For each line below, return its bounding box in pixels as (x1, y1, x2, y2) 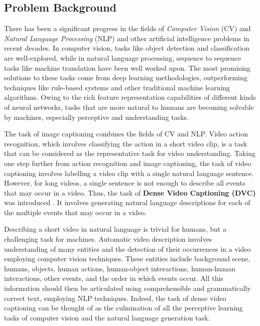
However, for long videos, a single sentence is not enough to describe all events (4, 178, 245, 188)
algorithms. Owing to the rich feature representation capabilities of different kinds (4, 92, 256, 102)
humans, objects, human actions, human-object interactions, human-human (4, 263, 235, 273)
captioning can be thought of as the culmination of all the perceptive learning (4, 302, 243, 313)
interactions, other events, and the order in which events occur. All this (4, 273, 223, 283)
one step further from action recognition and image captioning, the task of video (4, 157, 251, 168)
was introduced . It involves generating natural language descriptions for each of (4, 197, 250, 208)
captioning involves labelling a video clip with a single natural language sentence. (4, 168, 254, 178)
